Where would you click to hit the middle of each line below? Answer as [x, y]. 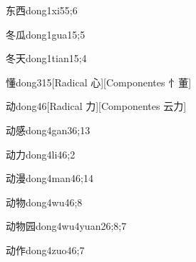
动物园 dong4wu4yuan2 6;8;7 [66, 226]
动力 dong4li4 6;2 [41, 154]
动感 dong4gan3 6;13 [48, 130]
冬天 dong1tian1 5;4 [46, 58]
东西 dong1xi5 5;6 [42, 10]
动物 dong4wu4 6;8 [44, 202]
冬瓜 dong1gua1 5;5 [46, 34]
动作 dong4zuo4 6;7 [45, 250]
